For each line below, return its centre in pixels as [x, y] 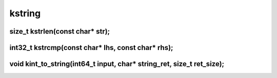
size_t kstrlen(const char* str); [60, 31]
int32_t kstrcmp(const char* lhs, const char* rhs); [92, 48]
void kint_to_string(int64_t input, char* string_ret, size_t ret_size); [117, 64]
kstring [25, 13]
